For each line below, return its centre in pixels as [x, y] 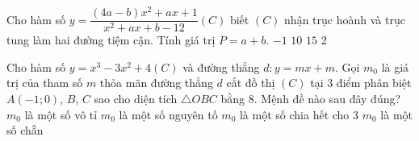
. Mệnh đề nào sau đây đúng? [327, 98]
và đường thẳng [221, 66]
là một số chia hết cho [294, 114]
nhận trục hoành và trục [345, 19]
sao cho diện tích [136, 98]
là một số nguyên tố [168, 114]
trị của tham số [45, 83]
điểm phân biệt [374, 83]
